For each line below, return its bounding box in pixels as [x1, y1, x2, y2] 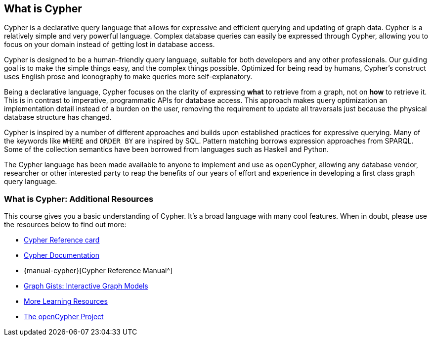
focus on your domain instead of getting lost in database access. [4, 40, 215, 49]
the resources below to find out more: [4, 220, 127, 229]
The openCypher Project [24, 312, 104, 321]
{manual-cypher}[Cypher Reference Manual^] [24, 266, 173, 275]
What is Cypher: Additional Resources [4, 194, 154, 204]
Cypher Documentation [24, 251, 99, 260]
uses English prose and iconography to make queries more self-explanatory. [4, 72, 253, 81]
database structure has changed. [4, 113, 112, 122]
